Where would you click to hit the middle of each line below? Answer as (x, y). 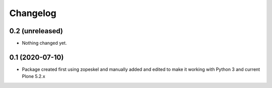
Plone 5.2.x (33, 76)
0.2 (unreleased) (36, 31)
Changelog (33, 13)
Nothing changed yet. (45, 43)
